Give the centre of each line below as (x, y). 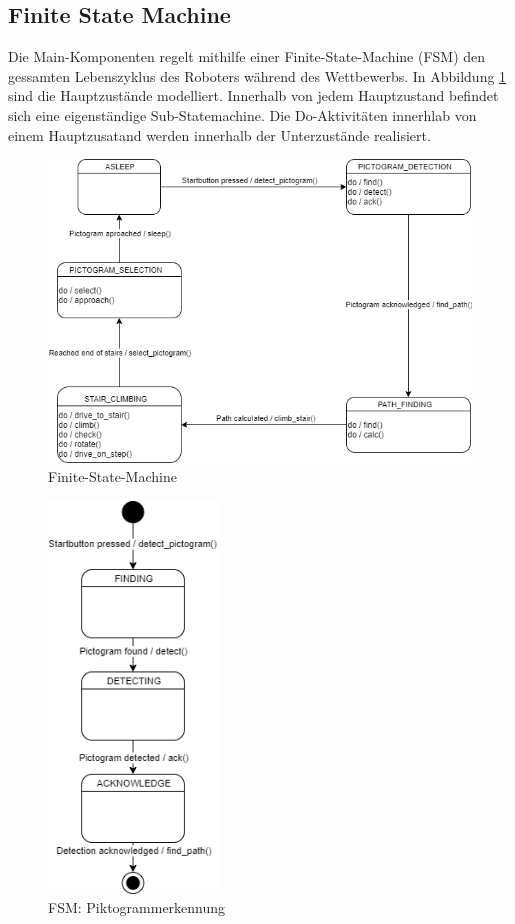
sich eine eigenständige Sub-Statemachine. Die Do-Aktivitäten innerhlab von (242, 114)
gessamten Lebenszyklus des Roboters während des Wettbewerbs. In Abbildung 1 (257, 75)
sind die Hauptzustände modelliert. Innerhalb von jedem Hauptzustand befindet (253, 95)
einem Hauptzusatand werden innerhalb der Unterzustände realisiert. (219, 134)
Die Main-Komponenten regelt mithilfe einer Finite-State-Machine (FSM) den (247, 56)
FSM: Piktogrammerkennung (137, 907)
